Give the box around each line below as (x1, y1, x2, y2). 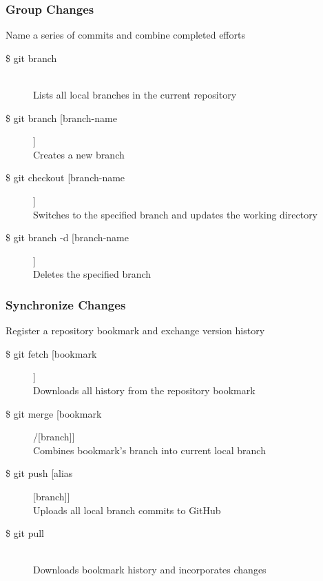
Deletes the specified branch (33, 267, 152, 281)
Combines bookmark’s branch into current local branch (33, 442, 266, 457)
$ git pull (6, 526, 45, 540)
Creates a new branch (33, 147, 125, 161)
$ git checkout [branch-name (6, 170, 125, 185)
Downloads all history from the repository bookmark (33, 383, 256, 397)
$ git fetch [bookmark (6, 346, 97, 360)
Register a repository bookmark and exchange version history (6, 323, 265, 338)
